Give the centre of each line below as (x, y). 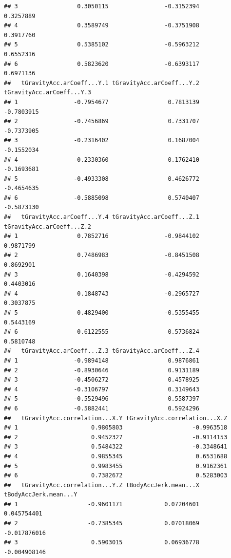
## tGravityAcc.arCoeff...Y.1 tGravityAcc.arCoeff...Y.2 (102, 83)
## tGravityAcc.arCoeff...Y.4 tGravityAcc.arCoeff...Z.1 (102, 217)
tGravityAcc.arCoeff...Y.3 (48, 93)
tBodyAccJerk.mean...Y (41, 495)
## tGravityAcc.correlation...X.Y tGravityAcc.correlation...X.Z (116, 418)
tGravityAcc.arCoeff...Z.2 (48, 226)
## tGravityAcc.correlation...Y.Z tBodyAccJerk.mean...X (102, 485)
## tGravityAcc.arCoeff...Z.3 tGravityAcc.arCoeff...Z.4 (102, 351)
